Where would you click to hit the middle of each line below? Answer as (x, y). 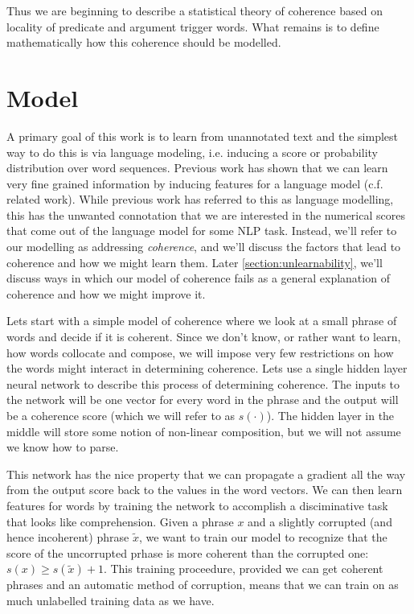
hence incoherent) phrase (68, 537)
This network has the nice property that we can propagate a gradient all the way (206, 474)
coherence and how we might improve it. (106, 293)
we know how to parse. (63, 447)
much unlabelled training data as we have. (111, 600)
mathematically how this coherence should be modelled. (144, 42)
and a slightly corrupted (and (320, 521)
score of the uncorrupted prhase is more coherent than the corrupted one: (188, 552)
